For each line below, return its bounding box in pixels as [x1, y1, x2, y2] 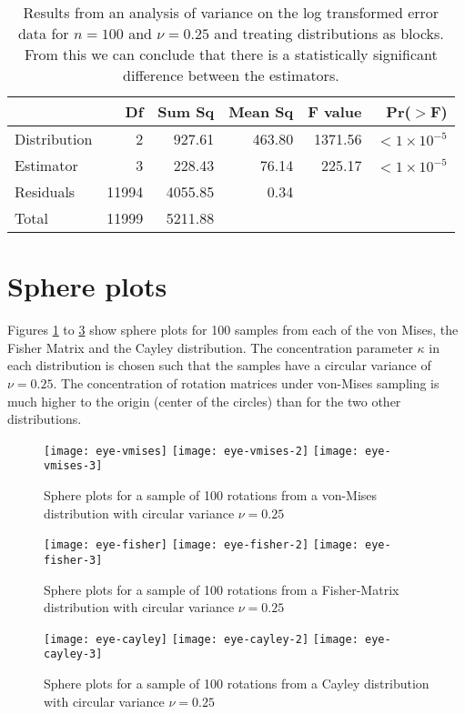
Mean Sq [228, 101, 294, 122]
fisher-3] [44, 553, 103, 567]
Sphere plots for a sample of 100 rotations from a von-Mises [44, 486, 378, 504]
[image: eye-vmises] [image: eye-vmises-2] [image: [44, 444, 359, 458]
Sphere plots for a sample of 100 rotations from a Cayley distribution [44, 674, 430, 692]
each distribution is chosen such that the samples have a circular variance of [7, 356, 431, 375]
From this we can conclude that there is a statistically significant [25, 44, 438, 65]
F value [308, 101, 362, 122]
